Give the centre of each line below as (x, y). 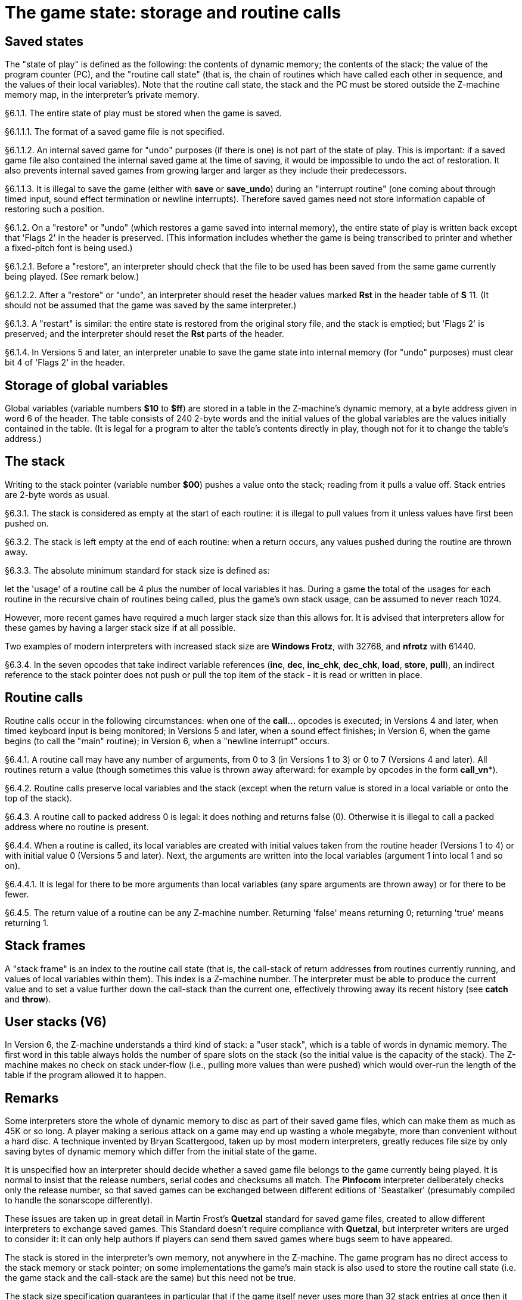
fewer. (17, 894)
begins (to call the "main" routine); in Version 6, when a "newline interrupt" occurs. (167, 741)
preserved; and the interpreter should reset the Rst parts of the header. (145, 334)
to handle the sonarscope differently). (79, 1200)
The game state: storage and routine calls (173, 13)
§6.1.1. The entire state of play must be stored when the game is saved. (143, 113)
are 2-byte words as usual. (57, 494)
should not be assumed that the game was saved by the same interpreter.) (151, 305)
